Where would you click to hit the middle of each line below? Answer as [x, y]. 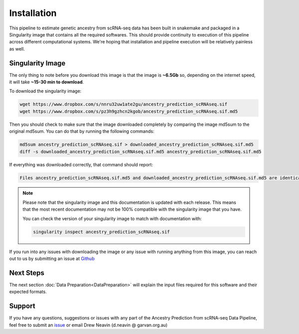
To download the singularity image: [45, 91]
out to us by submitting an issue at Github [52, 259]
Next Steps [27, 273]
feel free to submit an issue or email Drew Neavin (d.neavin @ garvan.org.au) [88, 325]
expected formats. [28, 292]
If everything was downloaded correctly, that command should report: [81, 164]
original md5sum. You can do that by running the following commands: [82, 131]
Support [22, 306]
